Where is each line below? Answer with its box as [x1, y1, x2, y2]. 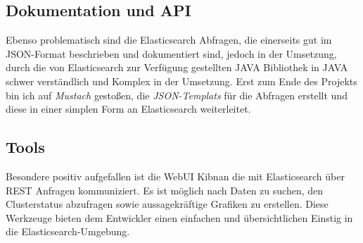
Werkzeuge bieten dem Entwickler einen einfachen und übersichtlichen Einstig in [6, 210, 353, 225]
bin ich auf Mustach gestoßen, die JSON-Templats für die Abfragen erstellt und [6, 87, 348, 102]
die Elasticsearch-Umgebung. [6, 224, 130, 239]
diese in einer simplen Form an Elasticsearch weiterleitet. [6, 101, 251, 116]
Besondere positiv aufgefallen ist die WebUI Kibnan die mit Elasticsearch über [6, 168, 345, 183]
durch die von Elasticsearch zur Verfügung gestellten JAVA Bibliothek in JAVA [6, 60, 348, 75]
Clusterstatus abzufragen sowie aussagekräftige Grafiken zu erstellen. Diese [6, 197, 329, 211]
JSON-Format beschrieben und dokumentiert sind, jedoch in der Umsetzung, [6, 46, 337, 61]
